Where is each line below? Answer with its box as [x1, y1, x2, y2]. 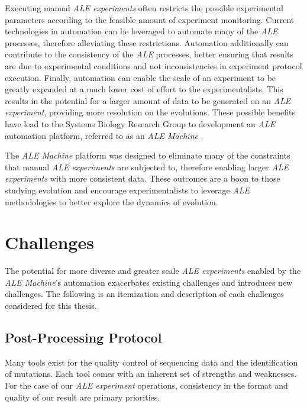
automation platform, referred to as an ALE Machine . [5, 129, 203, 141]
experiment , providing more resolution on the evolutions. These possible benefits [5, 106, 295, 118]
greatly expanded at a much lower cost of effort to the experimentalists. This [5, 83, 283, 95]
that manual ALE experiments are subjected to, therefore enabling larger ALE [5, 160, 289, 173]
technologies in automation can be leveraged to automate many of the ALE [5, 25, 278, 37]
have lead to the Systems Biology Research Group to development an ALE [5, 117, 276, 130]
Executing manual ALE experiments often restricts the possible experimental [5, 2, 283, 14]
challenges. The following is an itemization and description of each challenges [5, 288, 284, 300]
